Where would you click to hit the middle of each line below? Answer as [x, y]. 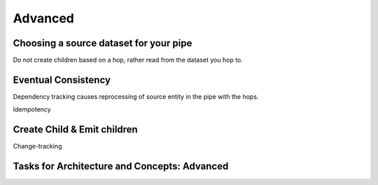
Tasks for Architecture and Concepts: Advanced [121, 166]
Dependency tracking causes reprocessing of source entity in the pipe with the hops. [136, 96]
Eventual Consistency [62, 80]
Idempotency [32, 109]
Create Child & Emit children [75, 130]
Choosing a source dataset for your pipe [103, 43]
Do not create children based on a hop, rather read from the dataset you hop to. [128, 60]
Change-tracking [37, 146]
